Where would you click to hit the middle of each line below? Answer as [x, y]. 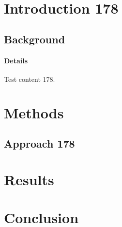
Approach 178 [39, 143]
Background [35, 39]
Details [16, 60]
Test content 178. [30, 79]
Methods [34, 112]
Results [29, 179]
